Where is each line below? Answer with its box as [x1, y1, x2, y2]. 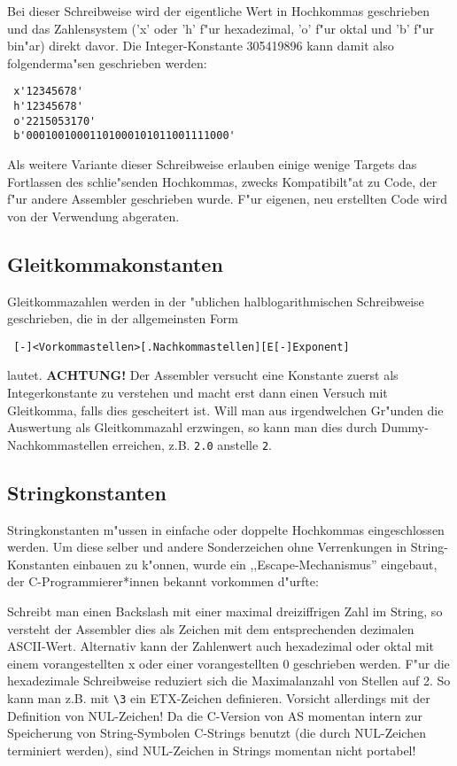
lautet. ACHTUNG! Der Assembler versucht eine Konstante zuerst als [7, 366, 399, 384]
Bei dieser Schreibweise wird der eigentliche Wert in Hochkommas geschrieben [7, 2, 430, 19]
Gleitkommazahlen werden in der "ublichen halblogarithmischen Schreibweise [7, 291, 424, 310]
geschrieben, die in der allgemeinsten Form [7, 309, 239, 328]
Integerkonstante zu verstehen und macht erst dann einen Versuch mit [7, 383, 388, 402]
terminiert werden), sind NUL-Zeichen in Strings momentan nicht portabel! [7, 740, 416, 759]
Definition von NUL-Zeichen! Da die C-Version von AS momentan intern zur [7, 706, 422, 724]
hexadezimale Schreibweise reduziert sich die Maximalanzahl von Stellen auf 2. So [7, 671, 451, 690]
